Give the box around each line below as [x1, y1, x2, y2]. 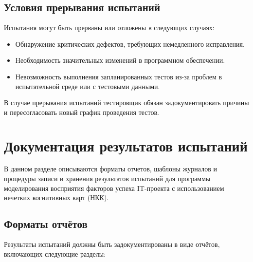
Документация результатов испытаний [4, 135, 248, 155]
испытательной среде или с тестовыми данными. [15, 81, 160, 91]
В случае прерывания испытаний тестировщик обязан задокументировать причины [4, 97, 249, 108]
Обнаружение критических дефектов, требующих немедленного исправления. [15, 38, 245, 49]
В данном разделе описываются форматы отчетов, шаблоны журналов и [4, 164, 217, 174]
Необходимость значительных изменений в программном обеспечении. [15, 55, 225, 65]
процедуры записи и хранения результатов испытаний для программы [4, 173, 211, 184]
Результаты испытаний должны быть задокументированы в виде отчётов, [4, 239, 220, 249]
